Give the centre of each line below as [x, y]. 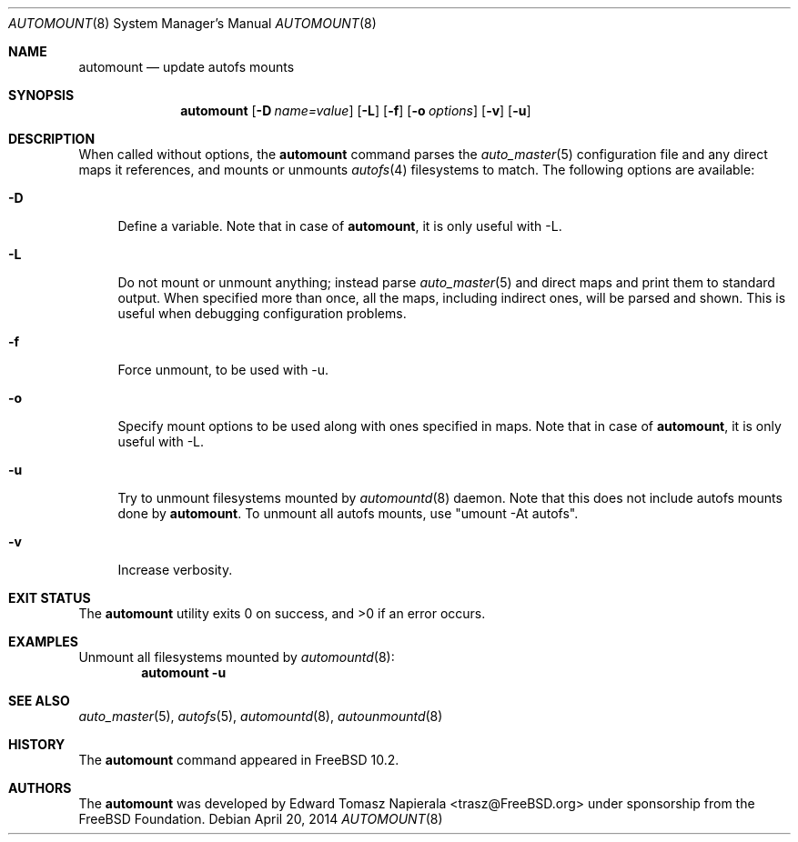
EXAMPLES [43, 642]
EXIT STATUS [50, 598]
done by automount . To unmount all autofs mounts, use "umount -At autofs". [348, 513]
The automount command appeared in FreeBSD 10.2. [239, 760]
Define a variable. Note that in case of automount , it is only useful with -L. [340, 226]
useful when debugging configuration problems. [262, 313]
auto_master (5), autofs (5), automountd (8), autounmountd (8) [261, 716]
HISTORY [37, 744]
